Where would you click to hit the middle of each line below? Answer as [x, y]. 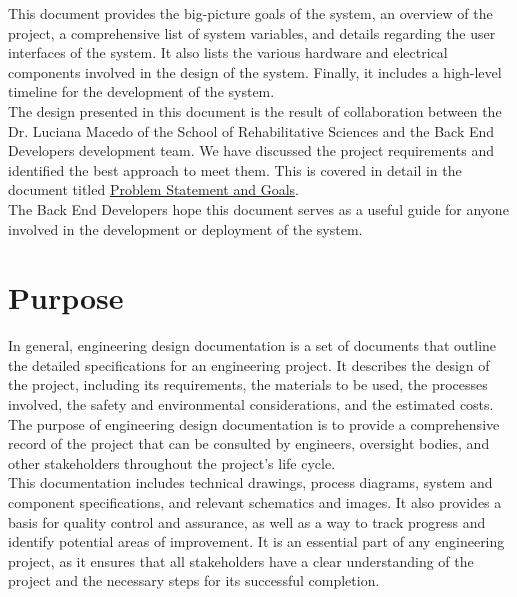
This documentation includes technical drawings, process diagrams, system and [250, 482]
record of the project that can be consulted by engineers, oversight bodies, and [249, 443]
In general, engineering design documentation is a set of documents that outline [252, 345]
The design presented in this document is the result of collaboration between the [255, 110]
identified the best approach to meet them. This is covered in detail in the [235, 169]
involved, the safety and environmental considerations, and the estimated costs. [251, 404]
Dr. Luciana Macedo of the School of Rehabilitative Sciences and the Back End [251, 130]
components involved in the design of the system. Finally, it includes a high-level [255, 71]
